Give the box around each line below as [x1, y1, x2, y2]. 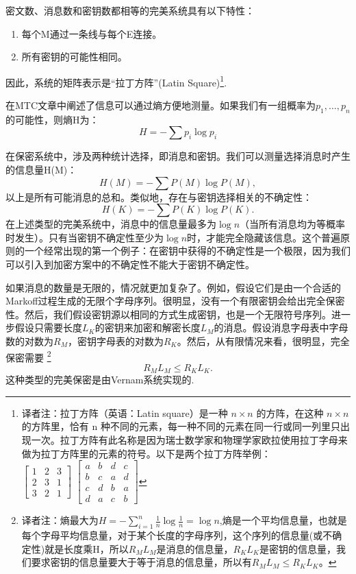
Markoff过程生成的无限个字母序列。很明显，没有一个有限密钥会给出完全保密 [5, 294, 345, 308]
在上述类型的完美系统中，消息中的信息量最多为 [5, 217, 216, 231]
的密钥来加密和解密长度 [94, 320, 201, 335]
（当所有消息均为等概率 [240, 217, 346, 231]
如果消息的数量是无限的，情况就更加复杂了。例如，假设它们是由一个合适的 [5, 280, 341, 294]
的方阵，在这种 [256, 405, 324, 420]
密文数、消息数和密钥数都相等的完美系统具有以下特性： [5, 3, 255, 17]
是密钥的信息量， [259, 541, 336, 555]
